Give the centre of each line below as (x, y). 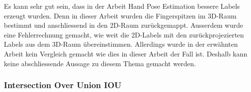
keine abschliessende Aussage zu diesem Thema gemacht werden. (100, 63)
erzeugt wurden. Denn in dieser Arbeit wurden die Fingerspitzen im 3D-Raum (120, 15)
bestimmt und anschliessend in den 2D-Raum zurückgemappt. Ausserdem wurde (124, 25)
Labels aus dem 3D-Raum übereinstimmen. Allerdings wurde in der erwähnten (121, 44)
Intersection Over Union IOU (63, 85)
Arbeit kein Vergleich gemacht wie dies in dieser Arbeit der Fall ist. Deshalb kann (126, 53)
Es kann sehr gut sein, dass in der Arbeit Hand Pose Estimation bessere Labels (122, 6)
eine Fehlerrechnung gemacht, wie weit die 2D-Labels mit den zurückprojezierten (124, 34)
